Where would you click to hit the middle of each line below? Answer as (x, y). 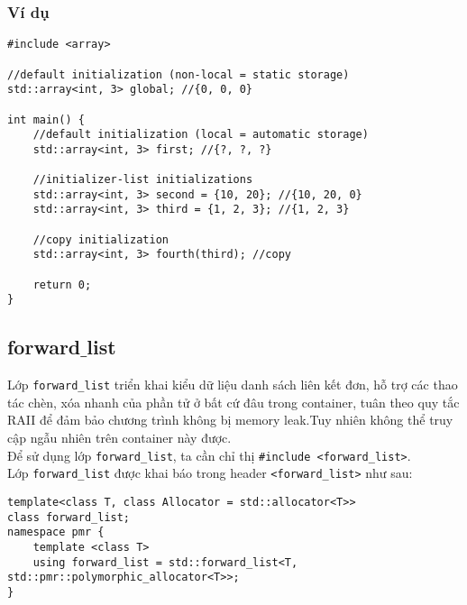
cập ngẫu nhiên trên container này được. (119, 438)
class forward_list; (69, 517)
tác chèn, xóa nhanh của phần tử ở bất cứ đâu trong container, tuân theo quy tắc (233, 402)
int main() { (46, 119)
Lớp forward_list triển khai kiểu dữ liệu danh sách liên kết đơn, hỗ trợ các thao (233, 385)
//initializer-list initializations (143, 180)
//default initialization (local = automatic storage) (201, 135)
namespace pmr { (56, 532)
